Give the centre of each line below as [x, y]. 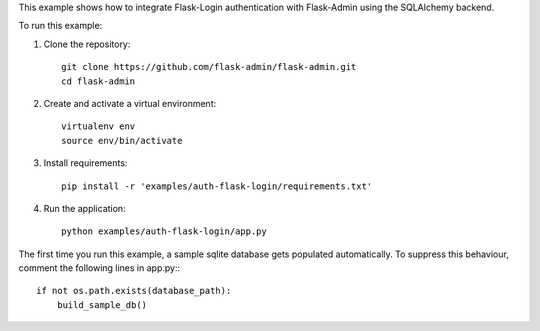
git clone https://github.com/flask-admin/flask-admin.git [209, 67]
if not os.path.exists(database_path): [134, 291]
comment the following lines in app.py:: [99, 268]
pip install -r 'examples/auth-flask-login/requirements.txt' [217, 186]
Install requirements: [85, 163]
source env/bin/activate [122, 140]
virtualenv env [98, 126]
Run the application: [84, 208]
